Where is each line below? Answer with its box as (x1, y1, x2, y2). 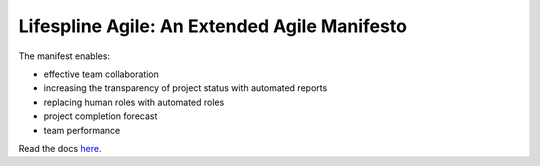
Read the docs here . (18, 142, 102, 154)
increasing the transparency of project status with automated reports (43, 82, 328, 94)
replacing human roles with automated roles (43, 96, 225, 108)
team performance (43, 124, 121, 136)
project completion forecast (43, 110, 158, 122)
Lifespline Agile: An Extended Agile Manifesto (18, 15, 407, 37)
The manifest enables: (18, 50, 110, 62)
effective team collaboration (43, 68, 159, 80)
